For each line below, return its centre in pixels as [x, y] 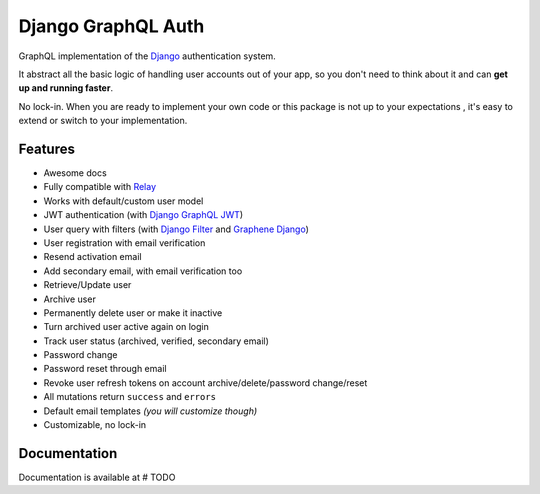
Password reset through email [105, 369]
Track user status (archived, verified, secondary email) [156, 341]
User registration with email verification [124, 242]
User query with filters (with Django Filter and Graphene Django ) [176, 229]
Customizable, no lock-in [95, 425]
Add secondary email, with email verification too [143, 271]
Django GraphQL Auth [111, 26]
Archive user [70, 299]
